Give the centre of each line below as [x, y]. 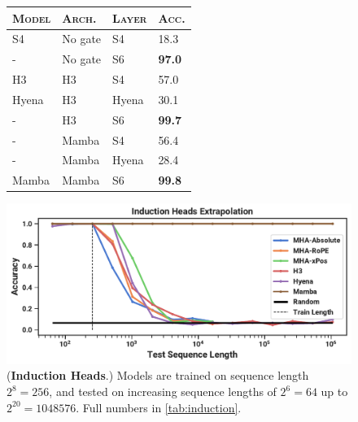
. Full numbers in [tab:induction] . [159, 407]
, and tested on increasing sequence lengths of [163, 392]
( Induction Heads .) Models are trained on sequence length [158, 375]
